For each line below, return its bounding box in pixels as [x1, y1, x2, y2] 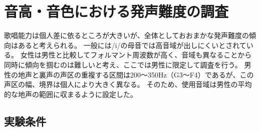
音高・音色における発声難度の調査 [4, 1, 229, 21]
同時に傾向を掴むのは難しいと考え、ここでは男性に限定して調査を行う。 [4, 59, 242, 69]
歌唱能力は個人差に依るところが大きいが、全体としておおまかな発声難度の [4, 30, 249, 40]
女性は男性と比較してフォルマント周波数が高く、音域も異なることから [20, 49, 252, 60]
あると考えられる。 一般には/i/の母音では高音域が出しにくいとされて [18, 39, 246, 50]
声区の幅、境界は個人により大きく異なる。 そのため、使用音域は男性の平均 [4, 79, 252, 89]
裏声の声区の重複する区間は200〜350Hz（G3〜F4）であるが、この [39, 69, 254, 79]
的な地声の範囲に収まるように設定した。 [4, 88, 137, 99]
